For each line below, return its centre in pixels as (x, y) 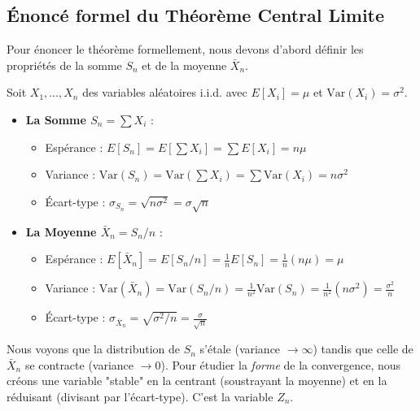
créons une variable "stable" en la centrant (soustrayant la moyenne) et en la (197, 381)
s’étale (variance (240, 349)
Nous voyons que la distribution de (94, 349)
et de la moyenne (184, 65)
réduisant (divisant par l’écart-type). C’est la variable (140, 396)
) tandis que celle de (363, 349)
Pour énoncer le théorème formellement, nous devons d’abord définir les (185, 49)
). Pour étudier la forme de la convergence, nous (281, 364)
